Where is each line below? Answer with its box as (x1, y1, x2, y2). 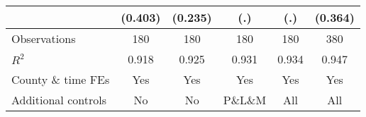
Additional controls (11, 92, 106, 108)
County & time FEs (11, 71, 110, 87)
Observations (11, 30, 76, 47)
